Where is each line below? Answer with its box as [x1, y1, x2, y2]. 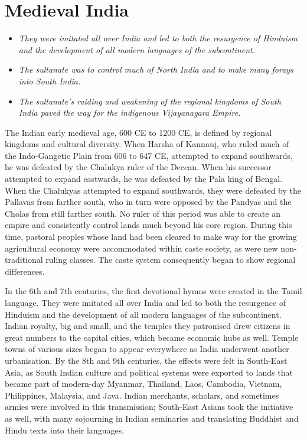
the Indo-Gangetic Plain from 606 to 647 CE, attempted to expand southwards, [5, 149, 293, 161]
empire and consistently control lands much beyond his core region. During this [5, 219, 292, 231]
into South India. [18, 74, 81, 87]
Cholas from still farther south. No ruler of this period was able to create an [5, 207, 280, 219]
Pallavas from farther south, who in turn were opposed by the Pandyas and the [5, 195, 292, 208]
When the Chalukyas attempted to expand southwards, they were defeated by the [5, 184, 301, 196]
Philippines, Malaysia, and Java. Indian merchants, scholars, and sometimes [5, 389, 279, 401]
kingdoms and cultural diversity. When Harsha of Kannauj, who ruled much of [5, 138, 289, 150]
